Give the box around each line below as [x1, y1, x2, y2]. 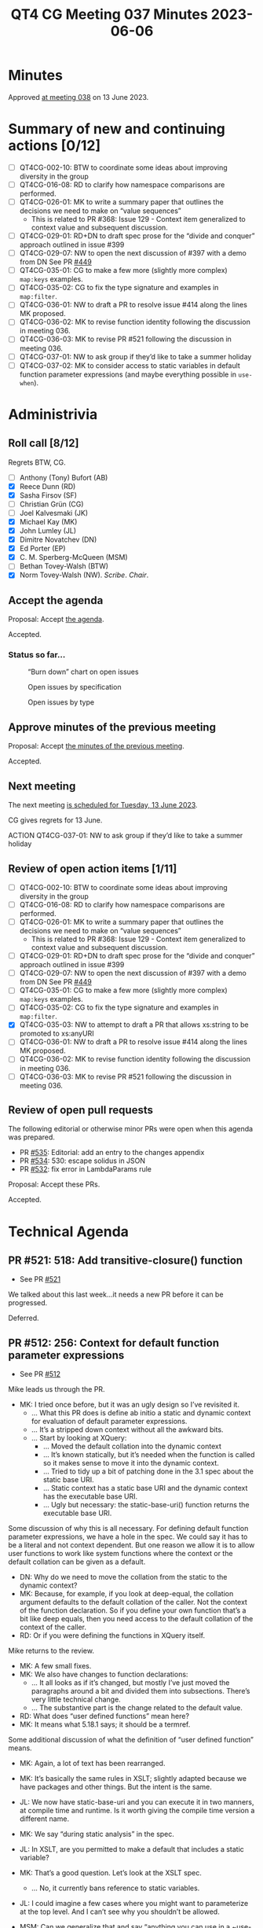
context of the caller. [19, 1622, 87, 1632]
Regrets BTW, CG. [8, 458, 67, 467]
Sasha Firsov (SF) [19, 490, 77, 500]
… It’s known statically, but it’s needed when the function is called [42, 1450, 255, 1459]
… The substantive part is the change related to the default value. [31, 1703, 243, 1713]
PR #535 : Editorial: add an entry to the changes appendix [19, 1148, 205, 1157]
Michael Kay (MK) [19, 517, 78, 526]
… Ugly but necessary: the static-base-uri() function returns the [42, 1500, 250, 1510]
